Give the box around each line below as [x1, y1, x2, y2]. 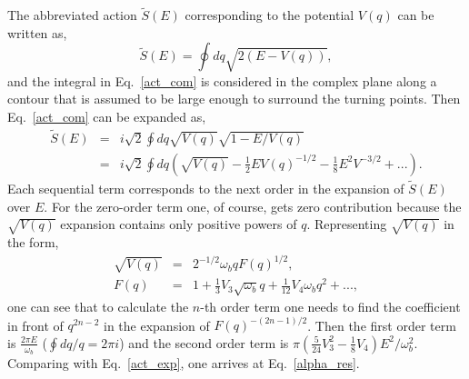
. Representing [306, 214, 387, 234]
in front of [7, 315, 64, 334]
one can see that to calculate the [7, 297, 189, 316]
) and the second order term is [119, 333, 289, 352]
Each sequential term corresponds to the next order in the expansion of [7, 179, 404, 198]
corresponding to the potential [185, 5, 354, 25]
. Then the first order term [307, 315, 456, 334]
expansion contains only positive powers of [60, 214, 297, 234]
